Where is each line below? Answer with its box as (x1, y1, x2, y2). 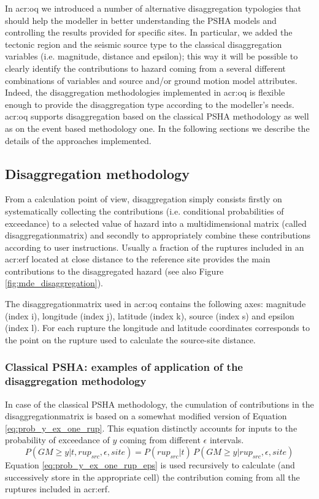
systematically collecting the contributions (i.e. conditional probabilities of (5, 204, 284, 217)
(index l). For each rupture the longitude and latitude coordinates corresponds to (5, 321, 310, 334)
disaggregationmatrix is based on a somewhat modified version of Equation (5, 409, 287, 422)
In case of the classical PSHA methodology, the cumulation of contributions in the (5, 397, 314, 410)
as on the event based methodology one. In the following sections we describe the (5, 121, 310, 134)
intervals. (209, 433, 244, 446)
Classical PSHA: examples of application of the (5, 359, 243, 375)
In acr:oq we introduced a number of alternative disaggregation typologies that (5, 2, 301, 14)
